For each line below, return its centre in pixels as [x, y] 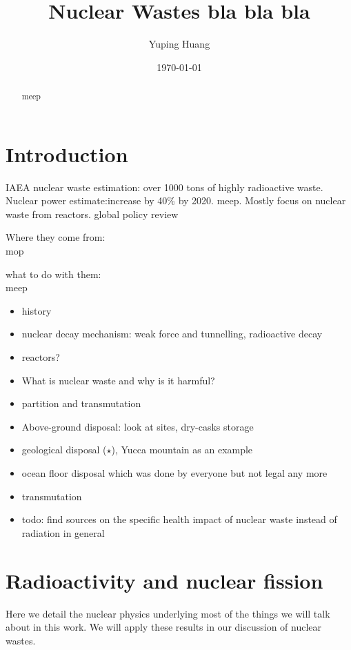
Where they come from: [56, 237]
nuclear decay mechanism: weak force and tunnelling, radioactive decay [172, 334]
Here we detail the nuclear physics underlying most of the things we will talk [168, 613]
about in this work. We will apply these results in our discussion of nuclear [164, 627]
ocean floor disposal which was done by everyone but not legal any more [174, 473]
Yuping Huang [179, 44]
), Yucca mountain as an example [182, 450]
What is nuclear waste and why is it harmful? [118, 380]
